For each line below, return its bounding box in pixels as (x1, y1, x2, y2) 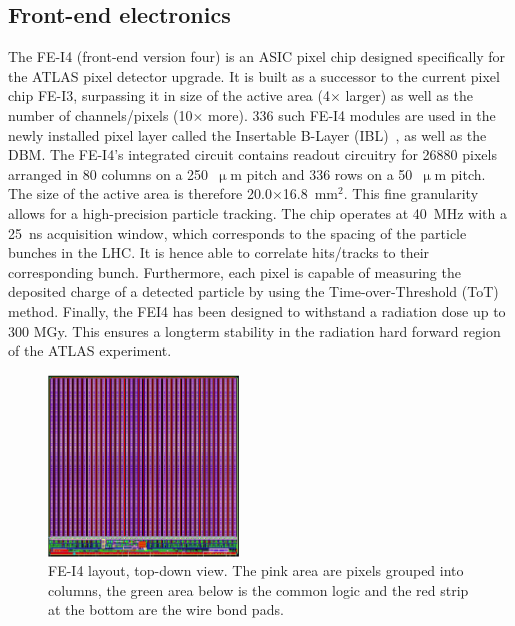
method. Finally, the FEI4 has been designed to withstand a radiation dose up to (8, 300, 506, 321)
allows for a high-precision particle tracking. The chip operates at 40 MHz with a (8, 202, 507, 223)
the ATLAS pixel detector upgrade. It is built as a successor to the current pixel (8, 65, 500, 86)
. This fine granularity (343, 183, 479, 204)
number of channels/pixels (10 (8, 104, 193, 125)
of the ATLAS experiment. (8, 340, 172, 361)
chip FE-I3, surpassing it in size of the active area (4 (8, 85, 330, 106)
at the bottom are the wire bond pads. (48, 599, 284, 620)
